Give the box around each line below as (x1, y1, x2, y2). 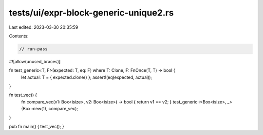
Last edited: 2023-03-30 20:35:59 (9, 24, 78, 30)
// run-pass (19, 46, 48, 51)
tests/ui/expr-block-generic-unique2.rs (9, 7, 174, 18)
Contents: (9, 33, 29, 39)
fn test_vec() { (9, 92, 38, 98)
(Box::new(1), (21, 106, 48, 112)
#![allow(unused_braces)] (9, 58, 61, 64)
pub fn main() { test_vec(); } (9, 124, 64, 130)
